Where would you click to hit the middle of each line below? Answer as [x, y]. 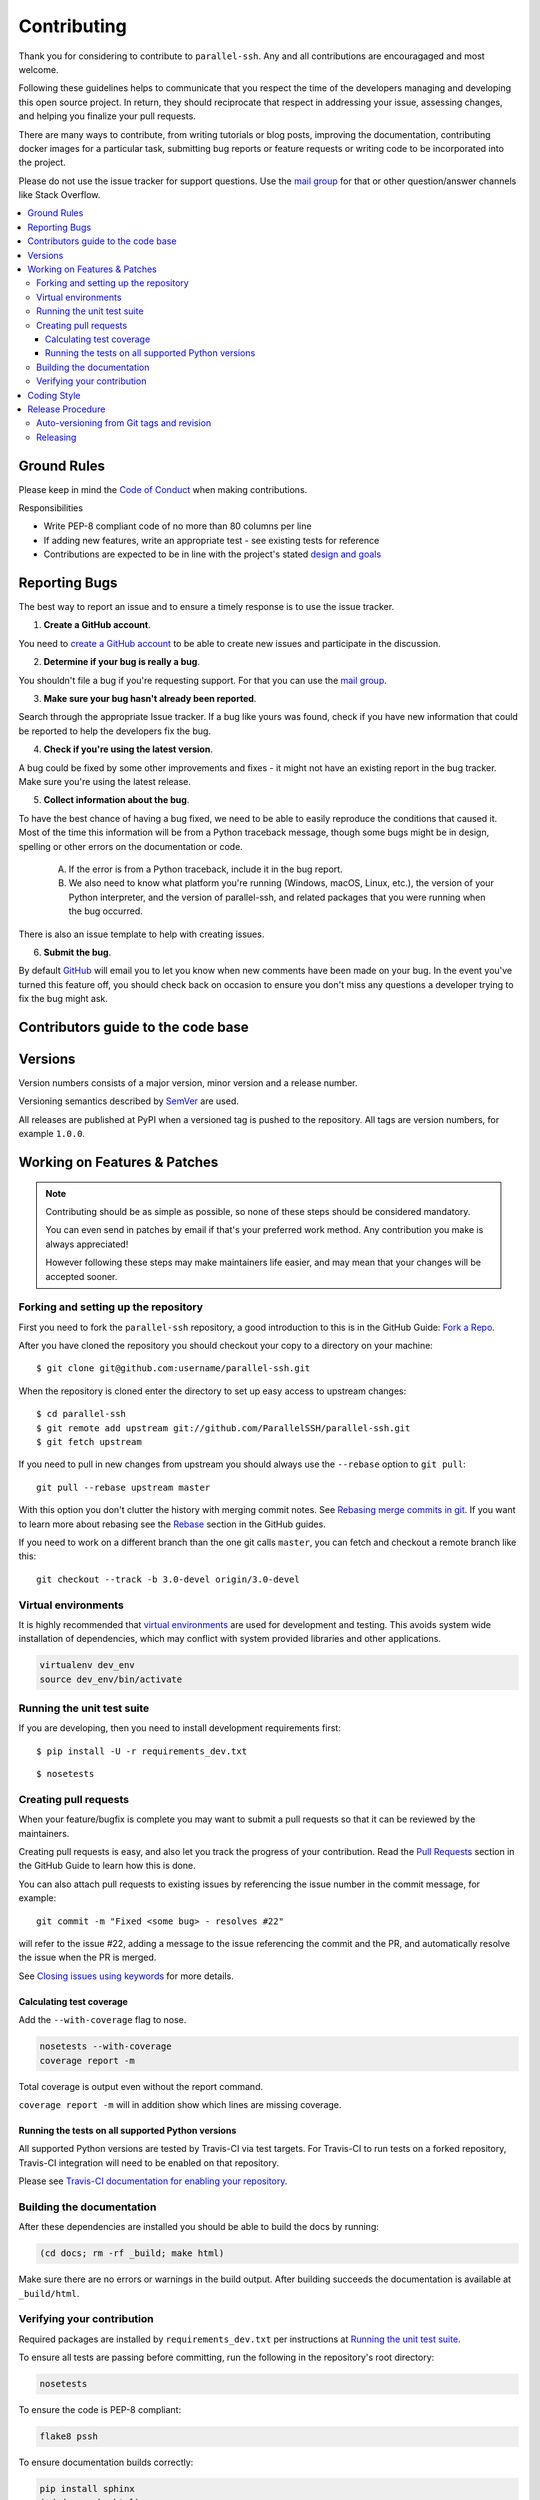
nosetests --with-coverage [105, 2046]
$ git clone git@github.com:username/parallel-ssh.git [173, 1368]
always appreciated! [87, 1244]
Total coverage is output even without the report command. [141, 2086]
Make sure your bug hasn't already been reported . [150, 699]
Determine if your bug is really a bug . [121, 662]
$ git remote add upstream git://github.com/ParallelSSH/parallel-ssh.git [223, 1428]
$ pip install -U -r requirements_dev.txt [142, 1751]
